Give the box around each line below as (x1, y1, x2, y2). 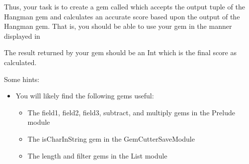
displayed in (4, 30, 40, 41)
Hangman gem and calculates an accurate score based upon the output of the (4, 11, 240, 21)
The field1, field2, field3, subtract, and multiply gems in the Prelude (27, 107, 235, 117)
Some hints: (4, 74, 40, 84)
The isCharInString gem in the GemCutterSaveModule (27, 133, 195, 144)
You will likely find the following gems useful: (15, 90, 154, 101)
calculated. (4, 57, 37, 67)
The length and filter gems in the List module (27, 150, 167, 161)
